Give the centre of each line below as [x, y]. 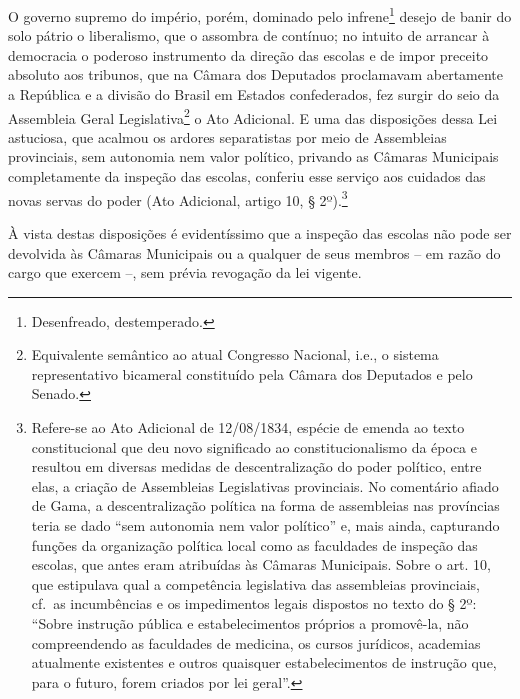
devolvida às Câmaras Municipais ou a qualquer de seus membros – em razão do [254, 252]
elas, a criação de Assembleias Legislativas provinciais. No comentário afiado [265, 485]
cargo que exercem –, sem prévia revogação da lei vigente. [185, 272]
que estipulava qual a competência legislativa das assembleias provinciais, [255, 583]
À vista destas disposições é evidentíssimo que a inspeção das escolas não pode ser [260, 232]
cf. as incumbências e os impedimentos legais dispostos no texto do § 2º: [254, 603]
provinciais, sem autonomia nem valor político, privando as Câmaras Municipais [253, 156]
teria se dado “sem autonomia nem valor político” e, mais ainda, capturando [265, 525]
